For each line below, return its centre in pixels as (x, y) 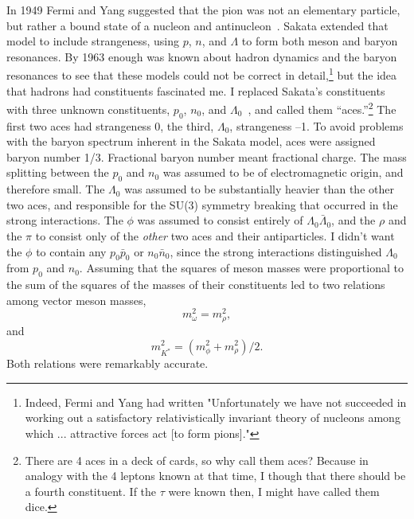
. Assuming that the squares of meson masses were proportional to (241, 268)
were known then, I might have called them (274, 491)
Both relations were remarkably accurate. (107, 363)
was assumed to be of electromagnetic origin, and (283, 172)
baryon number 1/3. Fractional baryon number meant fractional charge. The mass (207, 156)
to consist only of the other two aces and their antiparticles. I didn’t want (215, 236)
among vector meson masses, (76, 300)
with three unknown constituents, (88, 109)
